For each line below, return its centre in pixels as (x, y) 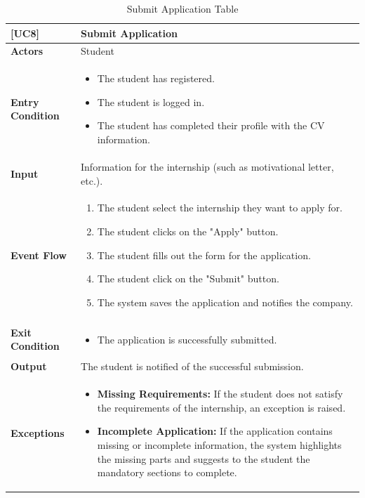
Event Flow (39, 255)
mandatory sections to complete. (167, 472)
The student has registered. (156, 78)
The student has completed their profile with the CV (211, 125)
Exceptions (38, 433)
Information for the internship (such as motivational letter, (207, 166)
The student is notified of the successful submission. (192, 366)
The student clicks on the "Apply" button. (188, 231)
